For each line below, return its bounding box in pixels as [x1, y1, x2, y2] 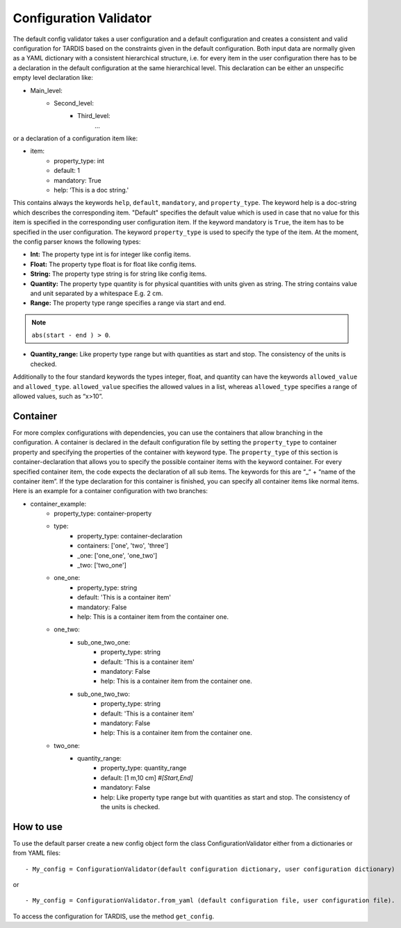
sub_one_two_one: [77, 638, 131, 646]
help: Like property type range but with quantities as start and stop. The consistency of [101, 793, 350, 802]
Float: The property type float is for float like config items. [30, 260, 197, 268]
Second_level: [54, 99, 94, 107]
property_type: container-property [54, 509, 152, 517]
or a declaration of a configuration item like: [13, 134, 138, 142]
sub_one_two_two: [77, 690, 131, 698]
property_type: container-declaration [77, 531, 183, 540]
